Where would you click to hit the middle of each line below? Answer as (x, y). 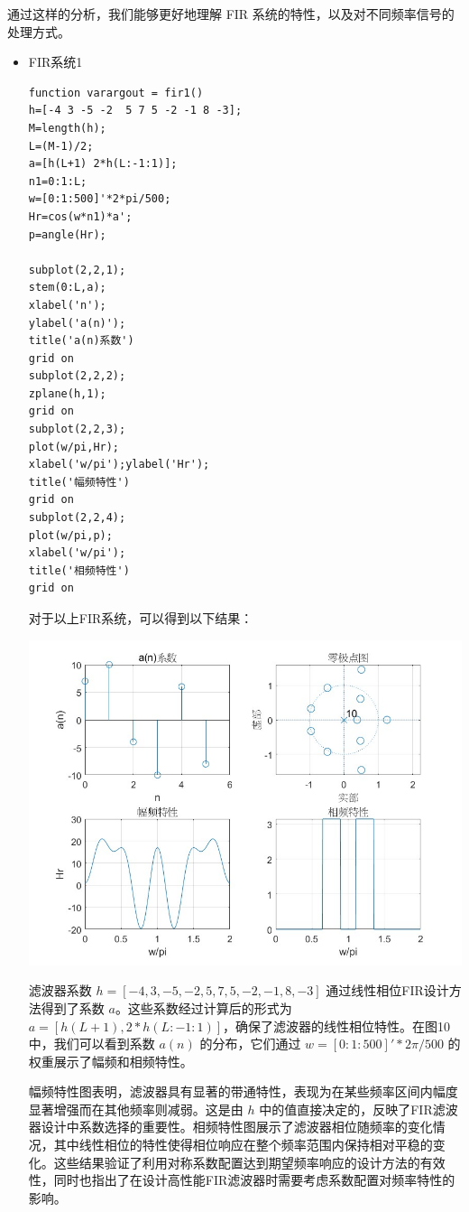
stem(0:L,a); (67, 288)
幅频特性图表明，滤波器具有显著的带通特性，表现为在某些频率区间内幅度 (243, 1091)
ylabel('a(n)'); (77, 323)
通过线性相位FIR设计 (387, 990)
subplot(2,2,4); (77, 518)
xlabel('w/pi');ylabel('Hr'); (119, 465)
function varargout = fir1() (116, 93)
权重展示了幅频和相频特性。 (110, 1061)
